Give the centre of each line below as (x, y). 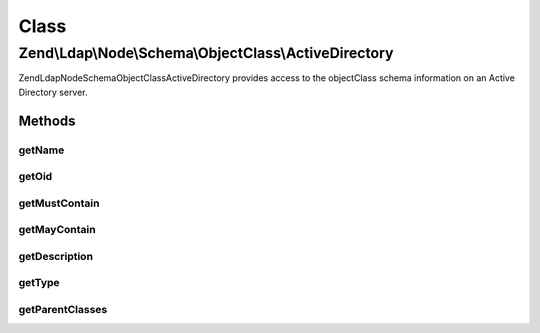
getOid (35, 177)
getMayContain (57, 230)
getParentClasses (63, 309)
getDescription (56, 256)
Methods (47, 120)
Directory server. (53, 92)
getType (39, 283)
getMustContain (59, 203)
